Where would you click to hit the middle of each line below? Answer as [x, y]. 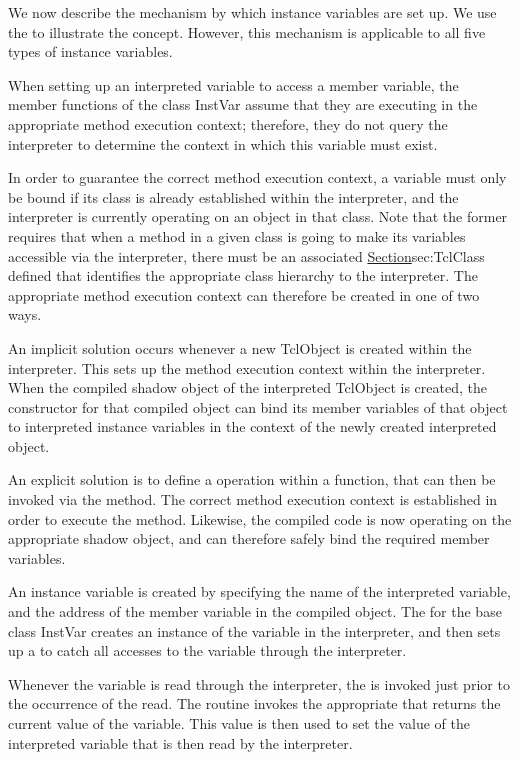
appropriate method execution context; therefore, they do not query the [228, 123]
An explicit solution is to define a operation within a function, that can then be [252, 479]
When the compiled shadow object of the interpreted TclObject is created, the [247, 387]
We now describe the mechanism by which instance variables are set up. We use [252, 12]
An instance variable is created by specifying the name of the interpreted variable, [259, 591]
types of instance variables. [90, 51]
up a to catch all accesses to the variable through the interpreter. [207, 650]
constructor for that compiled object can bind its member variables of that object [258, 406]
